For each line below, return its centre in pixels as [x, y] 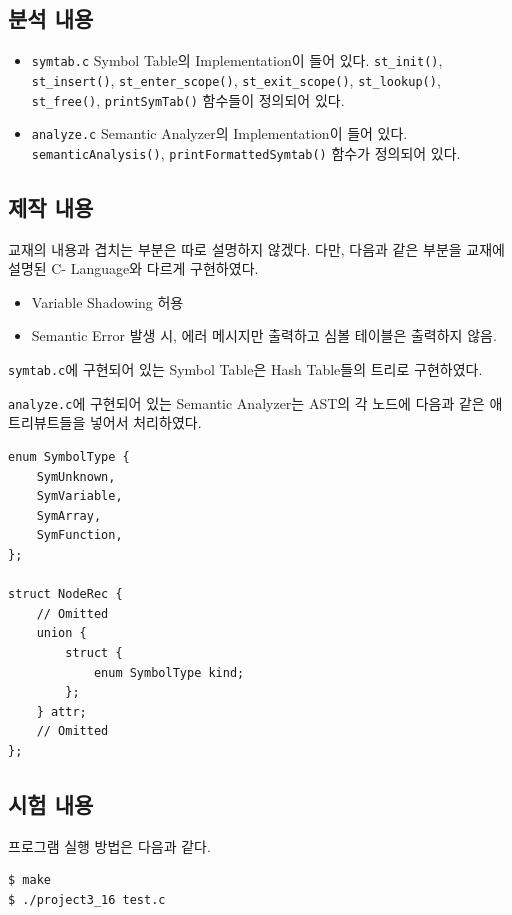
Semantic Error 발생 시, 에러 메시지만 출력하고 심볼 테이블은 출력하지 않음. [264, 335]
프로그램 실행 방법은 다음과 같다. [109, 845]
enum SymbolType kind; [169, 672]
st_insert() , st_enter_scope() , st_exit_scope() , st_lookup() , [236, 79]
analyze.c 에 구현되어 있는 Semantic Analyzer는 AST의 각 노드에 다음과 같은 [246, 402]
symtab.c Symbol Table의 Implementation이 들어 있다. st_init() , [237, 60]
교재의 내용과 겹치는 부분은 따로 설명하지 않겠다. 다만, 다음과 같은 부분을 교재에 [256, 248]
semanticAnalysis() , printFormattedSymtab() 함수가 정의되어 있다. [246, 152]
